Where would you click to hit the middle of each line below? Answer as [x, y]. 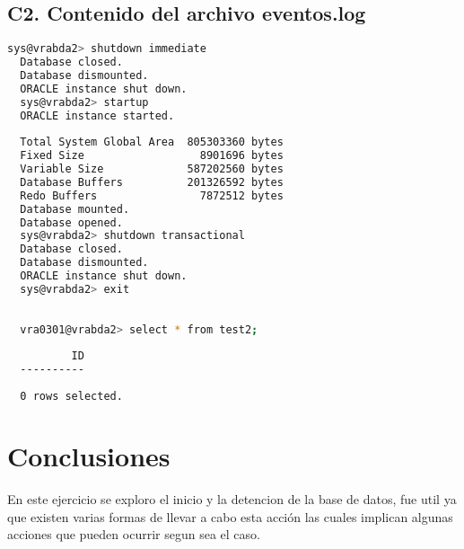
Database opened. [71, 222]
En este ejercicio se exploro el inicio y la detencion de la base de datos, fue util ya [232, 498]
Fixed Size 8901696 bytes [152, 156]
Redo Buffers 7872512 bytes [152, 195]
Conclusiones [89, 456]
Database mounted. [75, 209]
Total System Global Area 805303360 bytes [152, 142]
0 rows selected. [71, 396]
